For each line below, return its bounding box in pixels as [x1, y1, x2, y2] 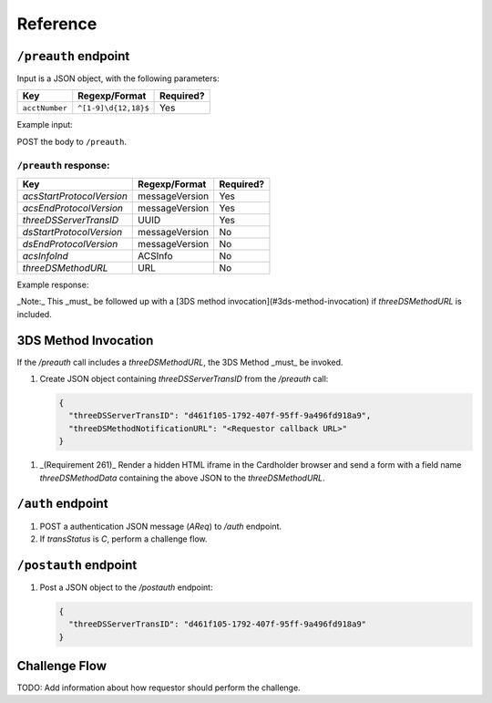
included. [16, 308, 52, 319]
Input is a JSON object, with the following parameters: [16, 73, 220, 84]
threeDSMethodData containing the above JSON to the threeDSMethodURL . [39, 472, 325, 483]
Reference [16, 14, 97, 34]
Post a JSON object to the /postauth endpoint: [39, 582, 213, 593]
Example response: [16, 279, 89, 290]
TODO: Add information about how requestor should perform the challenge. [16, 682, 301, 693]
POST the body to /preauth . [16, 136, 128, 147]
